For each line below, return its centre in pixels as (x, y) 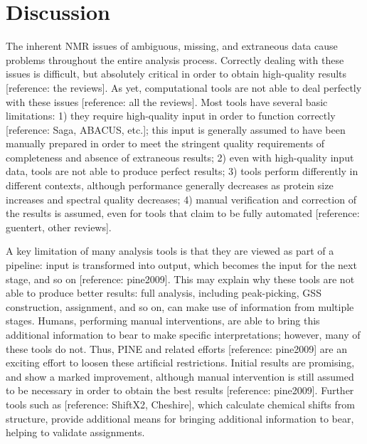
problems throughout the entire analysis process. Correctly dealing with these (175, 59)
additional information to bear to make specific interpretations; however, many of (183, 334)
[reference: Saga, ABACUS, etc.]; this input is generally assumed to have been (176, 129)
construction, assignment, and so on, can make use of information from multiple (180, 306)
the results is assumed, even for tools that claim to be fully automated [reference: (183, 213)
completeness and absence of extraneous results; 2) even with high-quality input (180, 157)
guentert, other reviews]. (59, 227)
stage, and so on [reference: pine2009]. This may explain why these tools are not (180, 279)
